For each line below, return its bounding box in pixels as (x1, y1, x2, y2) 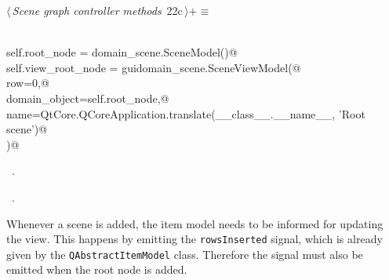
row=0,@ (6, 75, 49, 91)
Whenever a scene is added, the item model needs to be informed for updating (6, 215, 384, 231)
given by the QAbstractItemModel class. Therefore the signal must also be (6, 245, 363, 262)
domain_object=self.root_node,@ (6, 89, 169, 106)
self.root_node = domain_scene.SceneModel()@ (6, 44, 238, 60)
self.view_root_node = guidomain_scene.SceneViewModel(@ (6, 59, 301, 75)
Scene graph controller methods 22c (12, 2, 183, 18)
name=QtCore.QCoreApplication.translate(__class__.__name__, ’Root (6, 105, 365, 122)
